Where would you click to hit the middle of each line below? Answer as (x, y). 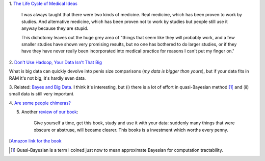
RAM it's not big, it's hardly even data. (47, 78)
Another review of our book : (50, 112)
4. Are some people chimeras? (40, 103)
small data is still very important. (42, 94)
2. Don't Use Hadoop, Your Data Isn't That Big (55, 62)
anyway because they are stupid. (55, 28)
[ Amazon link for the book (35, 141)
